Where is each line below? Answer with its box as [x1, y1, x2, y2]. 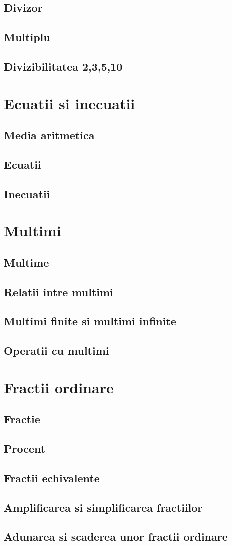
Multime [4, 254, 49, 270]
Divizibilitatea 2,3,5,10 [4, 58, 123, 74]
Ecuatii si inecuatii [4, 93, 135, 113]
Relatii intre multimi [4, 284, 113, 299]
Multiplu [4, 29, 50, 45]
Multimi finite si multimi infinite [4, 313, 176, 329]
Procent [4, 441, 46, 456]
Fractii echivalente [4, 470, 100, 485]
